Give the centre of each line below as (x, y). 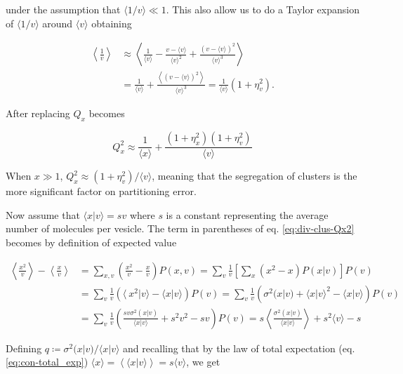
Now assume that (43, 214)
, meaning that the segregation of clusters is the (255, 176)
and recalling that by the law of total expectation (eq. (239, 348)
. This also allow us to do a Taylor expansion (263, 9)
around (58, 23)
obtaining (112, 23)
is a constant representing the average (247, 214)
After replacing (38, 113)
